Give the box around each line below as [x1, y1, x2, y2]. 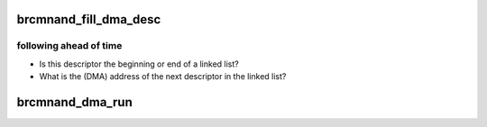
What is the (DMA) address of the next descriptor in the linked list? [39, 71, 287, 82]
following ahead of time [16, 40, 123, 52]
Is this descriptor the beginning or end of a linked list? [39, 59, 239, 69]
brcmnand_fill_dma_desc [16, 12, 161, 27]
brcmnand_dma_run [16, 95, 133, 110]
